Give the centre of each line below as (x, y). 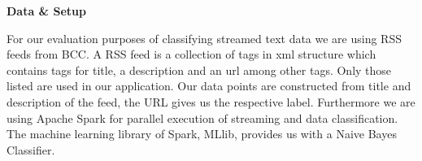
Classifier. (31, 149)
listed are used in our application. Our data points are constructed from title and (209, 86)
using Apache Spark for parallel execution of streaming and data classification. (202, 117)
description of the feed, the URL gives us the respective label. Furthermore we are (211, 101)
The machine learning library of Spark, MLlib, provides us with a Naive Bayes (202, 134)
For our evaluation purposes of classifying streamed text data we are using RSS (204, 38)
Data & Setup (46, 11)
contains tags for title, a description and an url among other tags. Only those (199, 70)
